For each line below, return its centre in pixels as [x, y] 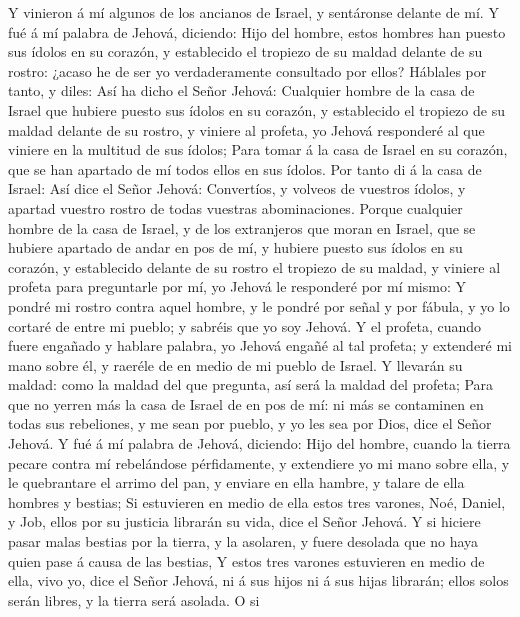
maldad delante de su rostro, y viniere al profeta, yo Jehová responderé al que [246, 129]
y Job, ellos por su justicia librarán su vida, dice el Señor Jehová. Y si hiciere [244, 521]
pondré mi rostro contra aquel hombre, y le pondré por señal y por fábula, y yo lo [259, 305]
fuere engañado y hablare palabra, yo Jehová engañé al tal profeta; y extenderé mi [260, 345]
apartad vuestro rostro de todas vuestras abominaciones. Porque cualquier [235, 207]
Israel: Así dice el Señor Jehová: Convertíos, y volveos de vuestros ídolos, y [237, 188]
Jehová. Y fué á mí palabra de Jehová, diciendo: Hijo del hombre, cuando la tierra [259, 443]
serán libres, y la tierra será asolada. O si [134, 599]
